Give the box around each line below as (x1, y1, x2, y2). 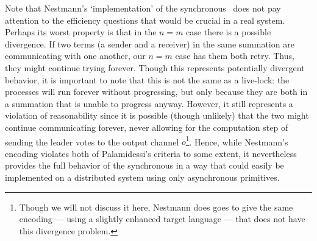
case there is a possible (186, 26, 271, 38)
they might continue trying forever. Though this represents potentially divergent (5, 61, 305, 74)
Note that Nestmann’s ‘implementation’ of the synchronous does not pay (5, 2, 281, 14)
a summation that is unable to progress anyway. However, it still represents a (5, 97, 293, 110)
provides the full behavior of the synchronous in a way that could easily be (5, 159, 284, 172)
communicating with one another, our (5, 49, 146, 62)
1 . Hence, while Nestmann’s (185, 133, 288, 148)
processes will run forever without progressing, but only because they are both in (5, 85, 308, 98)
